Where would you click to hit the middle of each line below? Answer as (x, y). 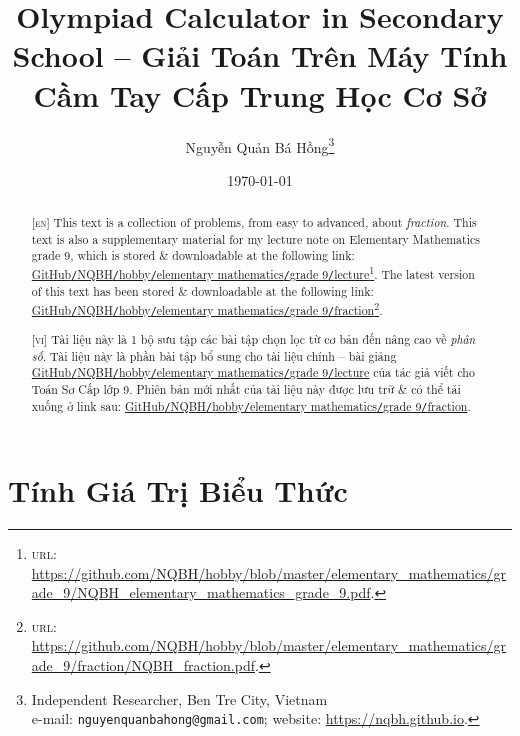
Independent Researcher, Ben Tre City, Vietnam (179, 698)
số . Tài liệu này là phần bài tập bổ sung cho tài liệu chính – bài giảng (214, 355)
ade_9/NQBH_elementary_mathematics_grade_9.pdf (201, 592)
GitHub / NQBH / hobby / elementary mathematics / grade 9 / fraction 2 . (207, 308)
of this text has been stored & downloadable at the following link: (202, 291)
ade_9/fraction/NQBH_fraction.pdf (143, 665)
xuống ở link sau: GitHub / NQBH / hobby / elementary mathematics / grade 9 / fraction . (251, 405)
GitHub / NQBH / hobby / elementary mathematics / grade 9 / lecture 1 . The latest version (253, 273)
